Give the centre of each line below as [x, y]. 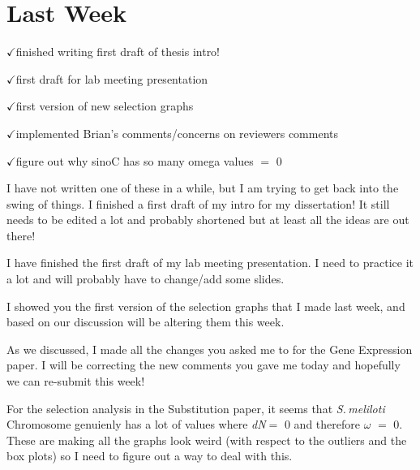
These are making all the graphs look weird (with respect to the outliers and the [207, 440]
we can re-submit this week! [76, 381]
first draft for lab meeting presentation [112, 78]
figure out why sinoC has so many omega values [135, 160]
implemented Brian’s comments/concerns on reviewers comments [177, 133]
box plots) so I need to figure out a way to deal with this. [150, 456]
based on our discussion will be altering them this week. [146, 322]
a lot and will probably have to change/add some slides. [146, 279]
